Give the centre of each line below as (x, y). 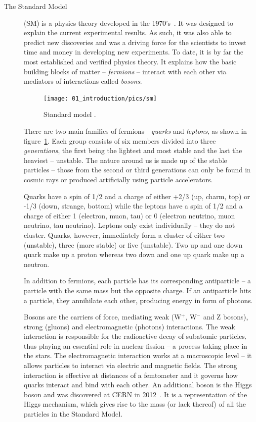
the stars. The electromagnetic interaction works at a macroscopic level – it (138, 355)
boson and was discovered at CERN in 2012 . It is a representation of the (135, 394)
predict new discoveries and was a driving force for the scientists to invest (135, 42)
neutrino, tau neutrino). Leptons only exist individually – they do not (129, 225)
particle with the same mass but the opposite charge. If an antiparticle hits (137, 290)
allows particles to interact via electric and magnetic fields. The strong (130, 365)
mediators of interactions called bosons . (83, 81)
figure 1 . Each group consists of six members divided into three (120, 140)
